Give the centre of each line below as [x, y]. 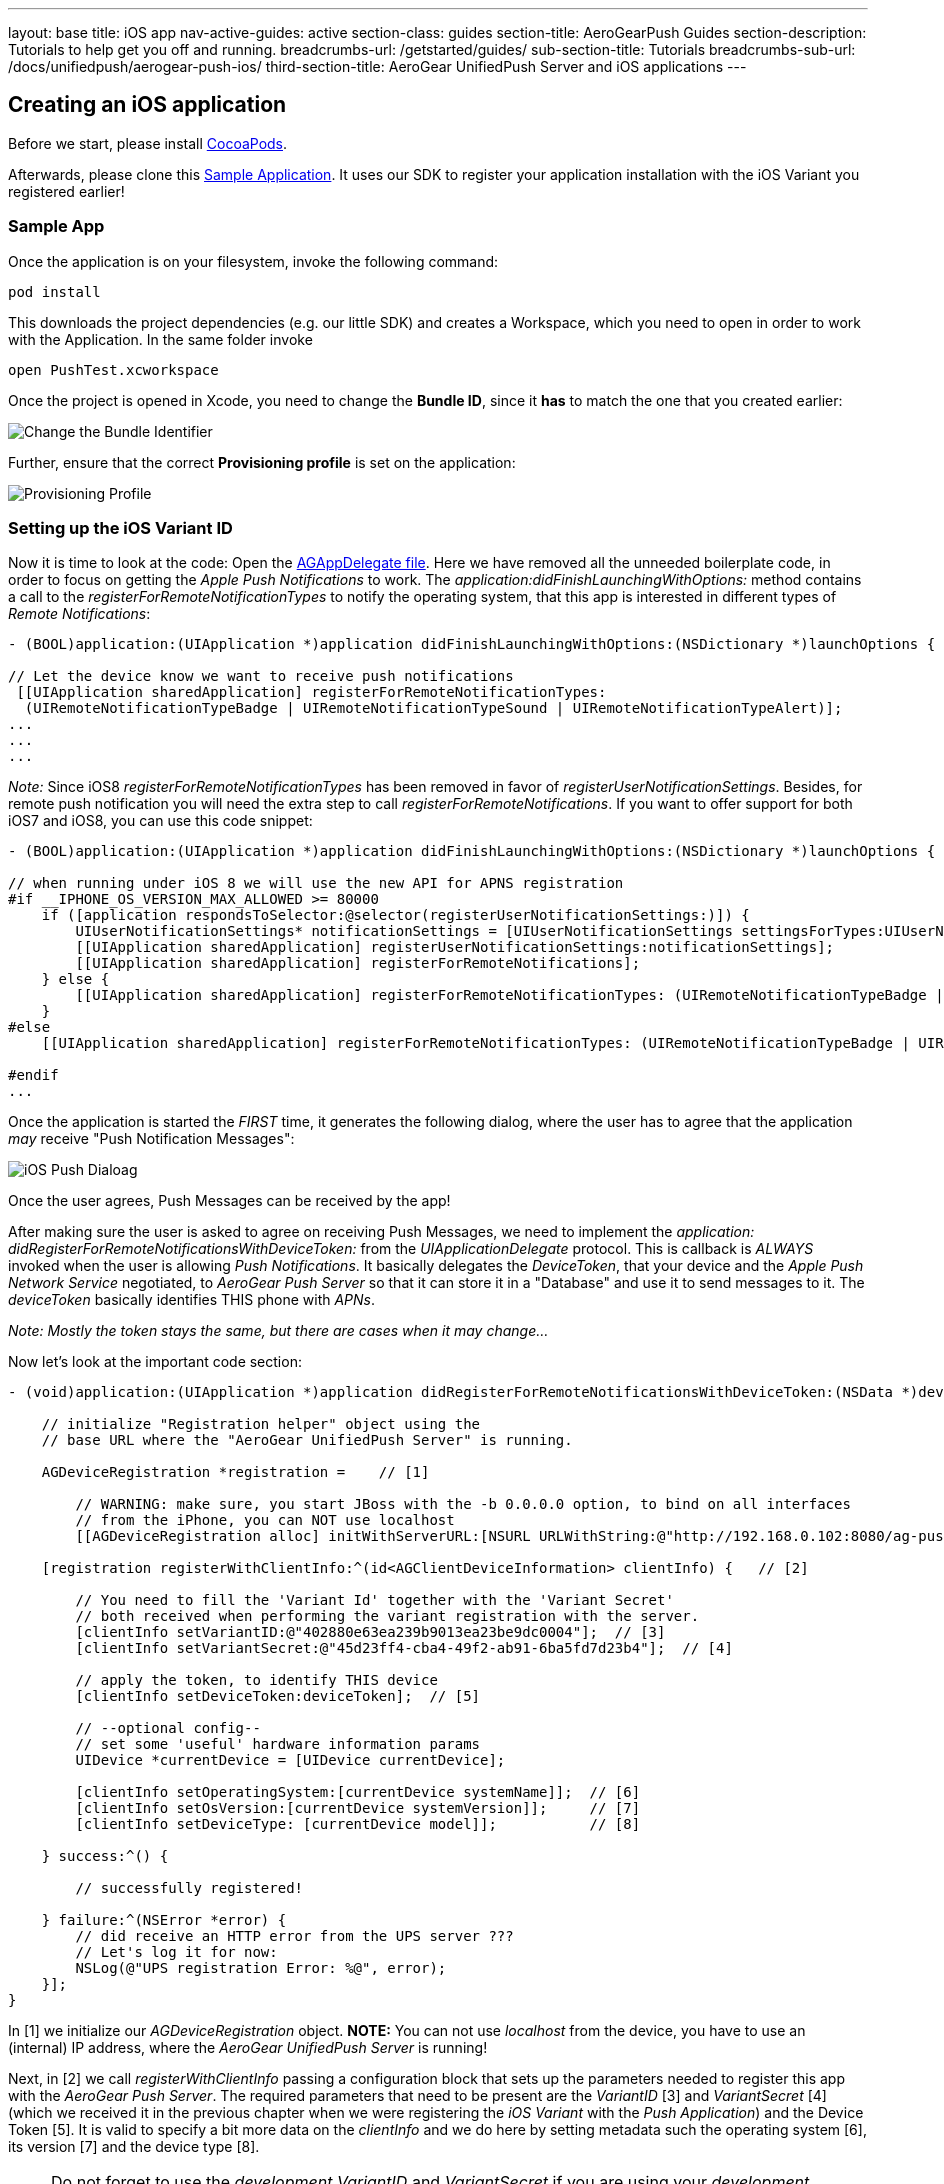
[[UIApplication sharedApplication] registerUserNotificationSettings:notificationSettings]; [455, 947]
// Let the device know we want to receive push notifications [261, 676]
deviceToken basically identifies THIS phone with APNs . [192, 1300]
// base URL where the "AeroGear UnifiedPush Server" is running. [307, 1440]
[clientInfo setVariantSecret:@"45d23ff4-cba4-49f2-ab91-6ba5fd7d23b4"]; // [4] [404, 1648]
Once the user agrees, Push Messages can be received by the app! [229, 1201]
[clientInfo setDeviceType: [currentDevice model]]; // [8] [358, 1824]
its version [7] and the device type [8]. [134, 2147]
